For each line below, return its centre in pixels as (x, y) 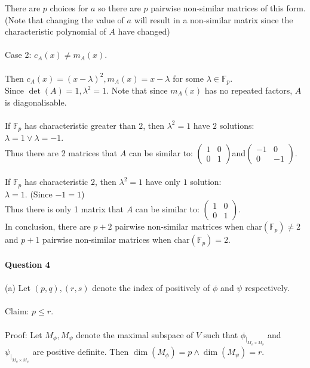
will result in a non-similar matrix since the (214, 19)
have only (163, 182)
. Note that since (137, 90)
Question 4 (27, 265)
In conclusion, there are (48, 226)
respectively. (267, 288)
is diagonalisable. (36, 102)
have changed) (144, 31)
